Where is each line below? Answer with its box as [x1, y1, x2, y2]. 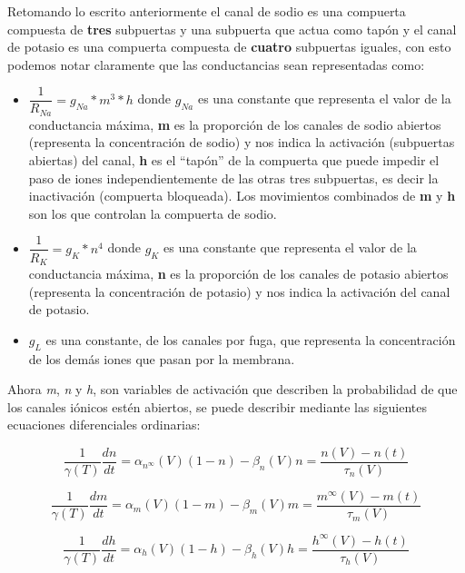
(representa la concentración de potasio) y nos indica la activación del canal [28, 282, 450, 301]
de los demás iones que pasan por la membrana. [28, 349, 295, 368]
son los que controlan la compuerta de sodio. [28, 203, 277, 222]
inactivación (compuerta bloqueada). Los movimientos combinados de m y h [28, 186, 456, 205]
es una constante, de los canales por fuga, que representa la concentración [45, 330, 456, 349]
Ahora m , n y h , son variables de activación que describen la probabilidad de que [7, 380, 458, 399]
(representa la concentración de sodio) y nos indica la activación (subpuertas [28, 133, 455, 152]
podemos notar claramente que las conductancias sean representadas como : [7, 54, 425, 74]
